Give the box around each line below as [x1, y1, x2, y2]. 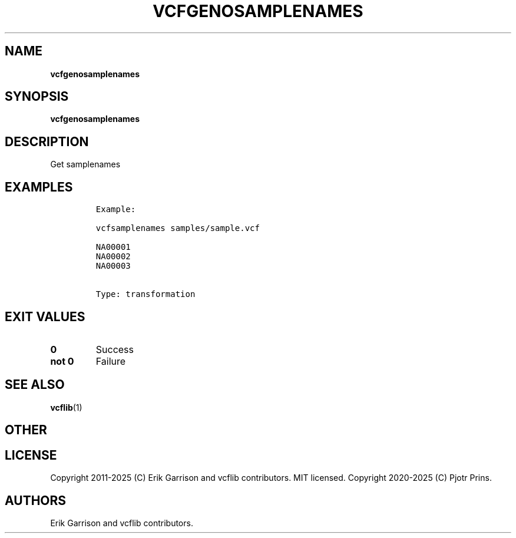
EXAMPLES [5, 179, 73, 194]
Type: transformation [95, 289, 196, 299]
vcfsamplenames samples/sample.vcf [95, 223, 260, 233]
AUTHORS [5, 493, 67, 508]
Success [95, 343, 134, 355]
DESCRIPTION [5, 134, 89, 149]
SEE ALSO [5, 377, 65, 392]
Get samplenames [50, 159, 121, 170]
